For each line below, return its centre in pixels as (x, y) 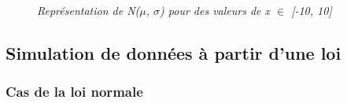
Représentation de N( (89, 10)
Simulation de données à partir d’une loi (173, 52)
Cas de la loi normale (74, 91)
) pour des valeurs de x (215, 10)
